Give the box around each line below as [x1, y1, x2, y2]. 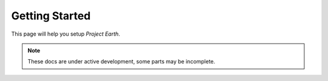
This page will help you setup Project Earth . [11, 30, 121, 37]
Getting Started [11, 9, 91, 22]
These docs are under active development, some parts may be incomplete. [27, 58, 216, 65]
